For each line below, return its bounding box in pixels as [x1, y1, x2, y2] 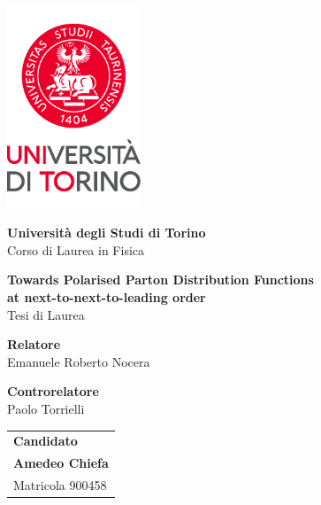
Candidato [13, 431, 78, 450]
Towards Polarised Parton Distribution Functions [7, 270, 314, 289]
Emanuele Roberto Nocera [7, 352, 150, 370]
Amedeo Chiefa [13, 454, 109, 472]
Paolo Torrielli [7, 399, 85, 417]
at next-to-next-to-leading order [7, 287, 206, 306]
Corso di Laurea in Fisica [7, 240, 145, 259]
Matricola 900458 [13, 475, 107, 493]
